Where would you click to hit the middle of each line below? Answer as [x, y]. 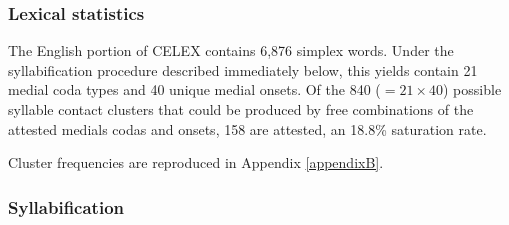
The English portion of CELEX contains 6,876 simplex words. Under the [231, 50]
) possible [472, 89]
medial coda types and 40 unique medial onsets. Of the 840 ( [194, 89]
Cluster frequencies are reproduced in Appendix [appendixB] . [196, 162]
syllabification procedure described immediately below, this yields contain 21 [243, 69]
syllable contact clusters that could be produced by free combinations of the [241, 109]
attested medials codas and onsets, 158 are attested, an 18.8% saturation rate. [247, 128]
